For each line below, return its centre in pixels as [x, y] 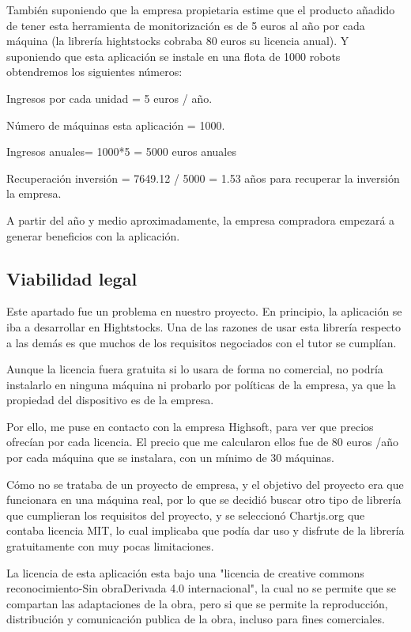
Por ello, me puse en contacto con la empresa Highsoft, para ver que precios [190, 426]
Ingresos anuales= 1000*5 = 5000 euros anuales [121, 151]
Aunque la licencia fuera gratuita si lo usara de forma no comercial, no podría [195, 369]
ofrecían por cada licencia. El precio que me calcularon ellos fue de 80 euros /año [202, 442]
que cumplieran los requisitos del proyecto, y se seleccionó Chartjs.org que [186, 515]
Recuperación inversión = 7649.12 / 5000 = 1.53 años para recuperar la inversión [203, 178]
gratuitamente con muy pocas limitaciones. [110, 546]
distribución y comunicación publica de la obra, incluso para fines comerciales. [196, 619]
